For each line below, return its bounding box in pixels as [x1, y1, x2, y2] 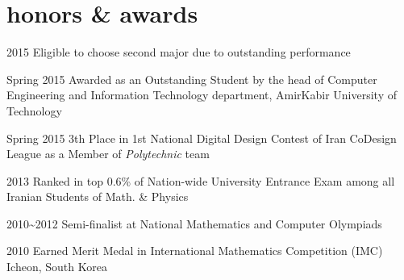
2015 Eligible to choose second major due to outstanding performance [6, 44, 351, 61]
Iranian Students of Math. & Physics [6, 188, 189, 205]
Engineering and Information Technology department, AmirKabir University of [6, 86, 397, 103]
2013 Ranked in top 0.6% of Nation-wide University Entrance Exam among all [6, 172, 395, 189]
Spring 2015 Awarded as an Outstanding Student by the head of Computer [6, 70, 377, 87]
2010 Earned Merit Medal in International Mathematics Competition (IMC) [6, 242, 383, 259]
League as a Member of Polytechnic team [6, 145, 210, 162]
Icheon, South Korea [6, 258, 107, 275]
